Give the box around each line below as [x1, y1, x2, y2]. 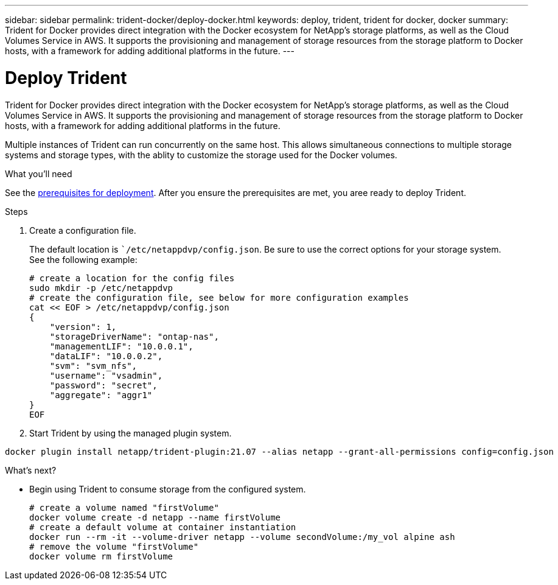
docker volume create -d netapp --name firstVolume [29, 512, 281, 522]
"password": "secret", [49, 380, 158, 390]
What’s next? [5, 464, 57, 475]
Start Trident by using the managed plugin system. [29, 427, 232, 438]
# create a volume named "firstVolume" [29, 502, 219, 513]
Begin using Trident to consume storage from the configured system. [29, 483, 306, 494]
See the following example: [29, 254, 138, 265]
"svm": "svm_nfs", [49, 360, 138, 371]
